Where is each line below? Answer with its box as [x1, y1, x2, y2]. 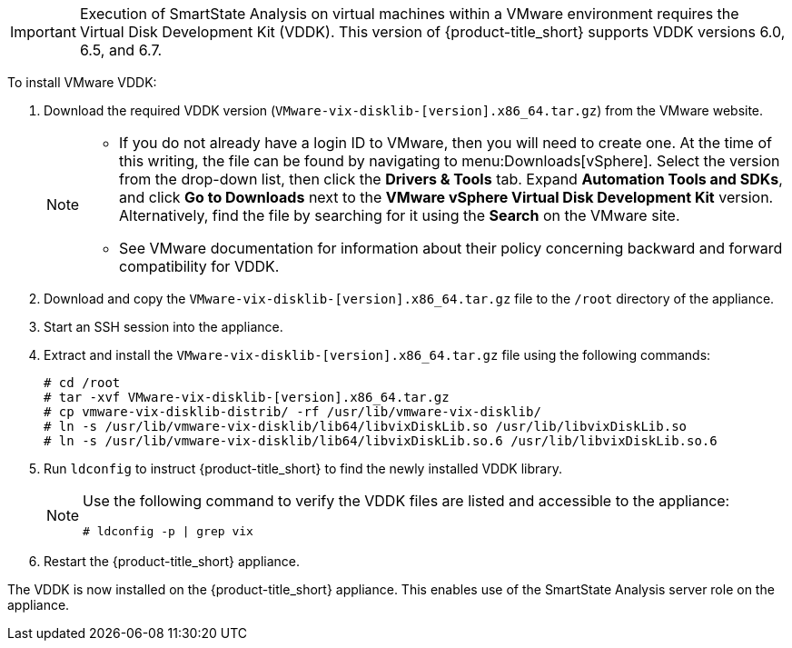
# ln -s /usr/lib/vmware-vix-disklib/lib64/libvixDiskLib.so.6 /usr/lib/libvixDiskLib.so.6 [44, 434, 718, 448]
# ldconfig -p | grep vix [83, 524, 253, 538]
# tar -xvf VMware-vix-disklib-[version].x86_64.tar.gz [44, 390, 450, 404]
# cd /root [44, 375, 121, 390]
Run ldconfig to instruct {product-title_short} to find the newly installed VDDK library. [44, 461, 562, 476]
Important [10, 23, 76, 41]
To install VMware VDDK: [7, 75, 157, 90]
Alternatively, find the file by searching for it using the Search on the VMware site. [119, 206, 680, 224]
